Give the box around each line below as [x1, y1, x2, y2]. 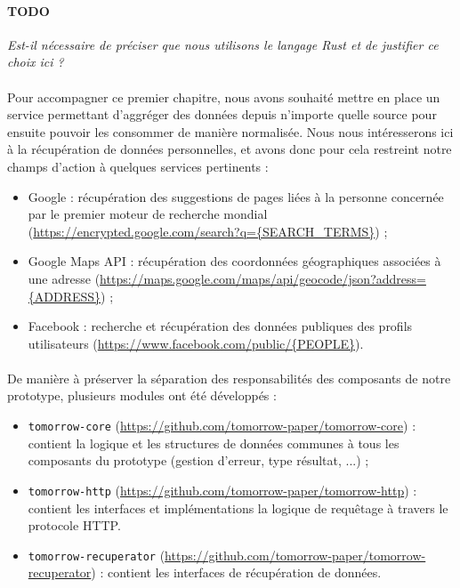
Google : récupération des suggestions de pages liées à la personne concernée [28, 187, 444, 205]
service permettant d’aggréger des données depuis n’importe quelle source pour [7, 105, 437, 124]
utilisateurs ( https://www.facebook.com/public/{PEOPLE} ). [28, 334, 364, 352]
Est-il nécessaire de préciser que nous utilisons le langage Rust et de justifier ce [7, 35, 439, 53]
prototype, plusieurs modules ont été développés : [7, 386, 277, 405]
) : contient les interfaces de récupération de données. [91, 563, 382, 582]
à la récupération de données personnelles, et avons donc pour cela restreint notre [7, 140, 452, 158]
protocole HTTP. [28, 516, 121, 535]
